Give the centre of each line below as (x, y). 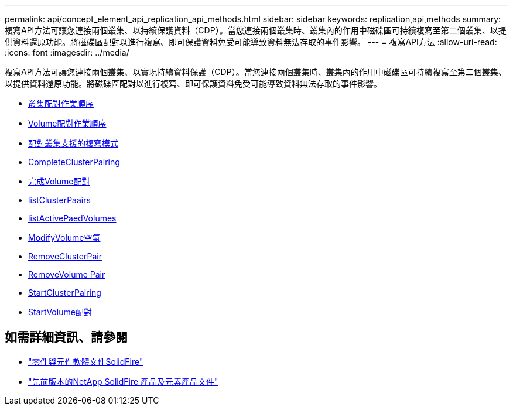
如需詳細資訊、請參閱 (66, 337)
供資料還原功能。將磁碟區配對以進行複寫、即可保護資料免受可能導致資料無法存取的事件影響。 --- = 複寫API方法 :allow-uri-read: (251, 42)
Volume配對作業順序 (67, 123)
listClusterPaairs (59, 200)
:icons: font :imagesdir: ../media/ (67, 52)
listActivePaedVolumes (72, 218)
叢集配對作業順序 (61, 103)
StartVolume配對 (60, 312)
